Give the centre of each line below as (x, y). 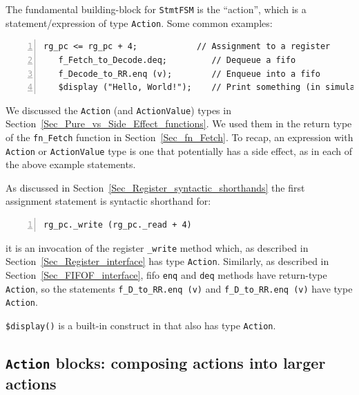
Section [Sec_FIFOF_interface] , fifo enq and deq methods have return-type (166, 274)
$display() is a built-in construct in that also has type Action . (141, 325)
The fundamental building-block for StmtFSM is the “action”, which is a (156, 9)
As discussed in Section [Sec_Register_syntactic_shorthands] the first (155, 187)
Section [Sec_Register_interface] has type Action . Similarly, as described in (167, 261)
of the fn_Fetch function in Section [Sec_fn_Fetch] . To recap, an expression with (179, 137)
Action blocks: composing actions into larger (166, 362)
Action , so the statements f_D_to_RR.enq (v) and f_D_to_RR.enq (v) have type (179, 288)
